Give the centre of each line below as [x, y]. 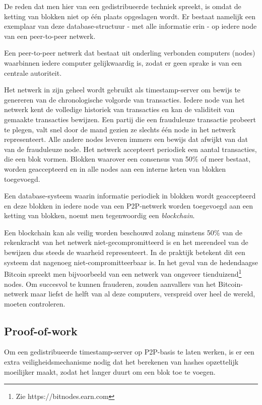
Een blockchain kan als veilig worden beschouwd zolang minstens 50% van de [123, 232]
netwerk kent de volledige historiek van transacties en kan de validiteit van [119, 109]
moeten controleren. [35, 303]
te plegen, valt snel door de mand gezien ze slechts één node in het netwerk [120, 129]
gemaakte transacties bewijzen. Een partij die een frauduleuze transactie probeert [130, 119]
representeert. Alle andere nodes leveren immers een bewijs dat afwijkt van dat [126, 139]
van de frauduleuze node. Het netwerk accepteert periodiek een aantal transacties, [130, 149]
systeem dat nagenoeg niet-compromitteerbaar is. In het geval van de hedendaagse [131, 262]
